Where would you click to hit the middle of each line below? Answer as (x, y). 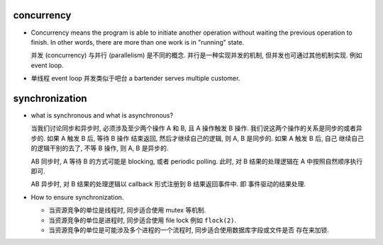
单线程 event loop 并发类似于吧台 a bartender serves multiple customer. (135, 79)
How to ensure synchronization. (77, 197)
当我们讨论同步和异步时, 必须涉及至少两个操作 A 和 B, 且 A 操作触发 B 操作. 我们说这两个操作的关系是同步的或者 (194, 128)
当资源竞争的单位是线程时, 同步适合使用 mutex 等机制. (127, 210)
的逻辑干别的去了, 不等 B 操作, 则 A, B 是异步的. (100, 148)
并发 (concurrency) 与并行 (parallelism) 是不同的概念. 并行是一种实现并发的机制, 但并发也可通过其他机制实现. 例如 (196, 55)
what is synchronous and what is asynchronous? (102, 115)
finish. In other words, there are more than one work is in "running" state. (138, 42)
